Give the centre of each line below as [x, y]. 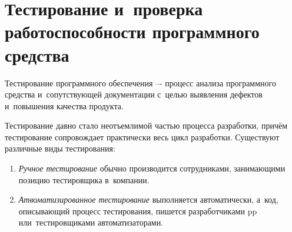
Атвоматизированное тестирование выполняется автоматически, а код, [148, 199]
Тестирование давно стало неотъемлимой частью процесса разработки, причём [146, 125]
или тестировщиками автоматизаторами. [91, 222]
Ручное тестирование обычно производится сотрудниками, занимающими [152, 168]
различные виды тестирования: [60, 148]
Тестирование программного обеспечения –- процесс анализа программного [140, 83]
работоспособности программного [132, 31]
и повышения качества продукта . [64, 105]
